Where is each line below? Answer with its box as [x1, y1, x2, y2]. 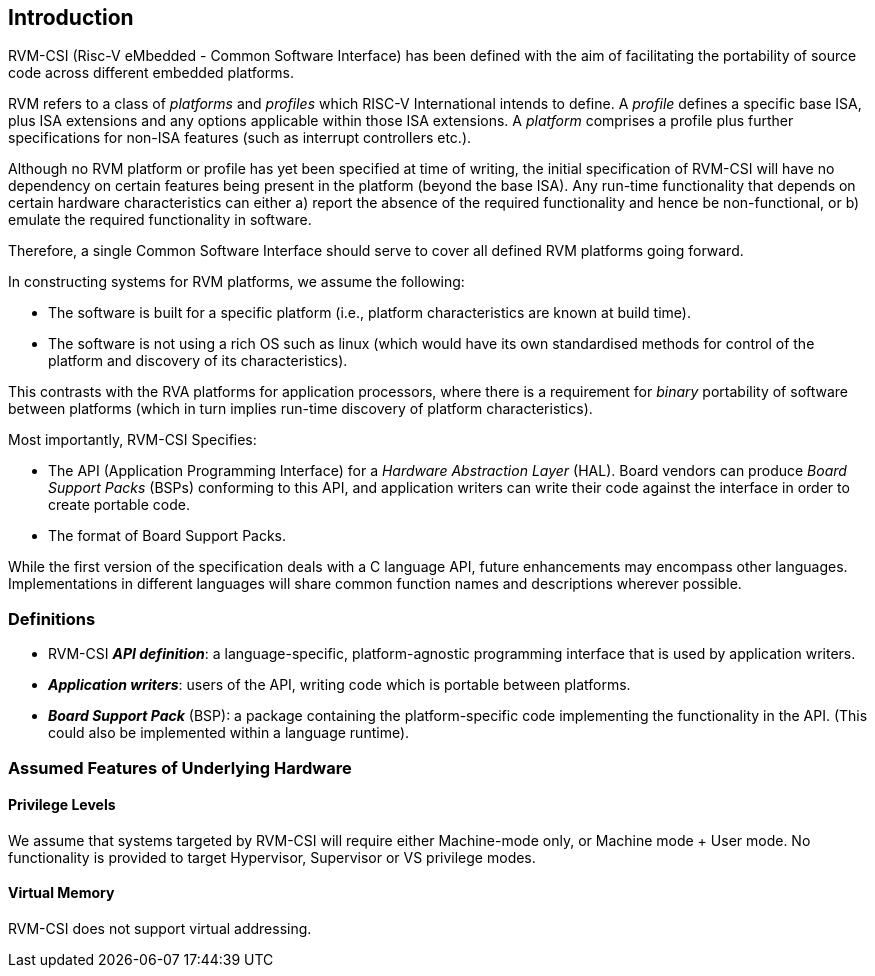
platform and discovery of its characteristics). [48, 352, 348, 370]
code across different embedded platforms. [8, 64, 294, 82]
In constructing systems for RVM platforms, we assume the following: [8, 273, 465, 291]
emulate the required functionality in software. [8, 211, 312, 229]
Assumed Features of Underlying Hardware [8, 757, 352, 778]
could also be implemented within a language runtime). [48, 724, 410, 742]
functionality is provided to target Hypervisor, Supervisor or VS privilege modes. [8, 848, 536, 866]
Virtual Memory [8, 884, 115, 902]
